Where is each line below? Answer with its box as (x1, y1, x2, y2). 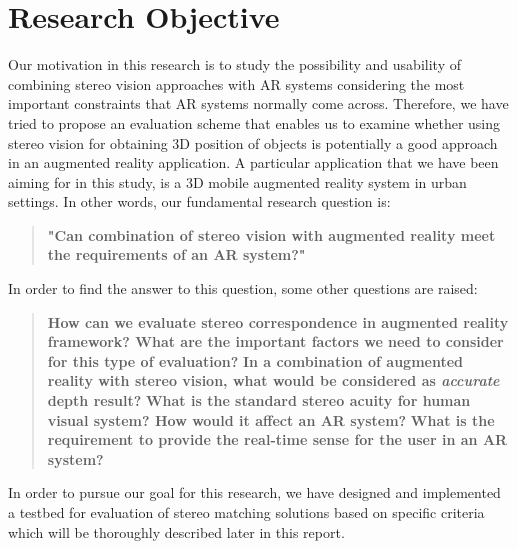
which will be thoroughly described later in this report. (8, 521, 345, 542)
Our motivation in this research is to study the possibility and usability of (8, 54, 461, 75)
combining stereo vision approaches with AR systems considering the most (8, 73, 465, 94)
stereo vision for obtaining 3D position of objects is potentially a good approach (8, 132, 498, 153)
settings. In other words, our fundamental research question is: (8, 191, 391, 212)
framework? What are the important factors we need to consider (47, 331, 504, 352)
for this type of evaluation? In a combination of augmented (47, 350, 464, 371)
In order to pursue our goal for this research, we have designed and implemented (8, 482, 501, 503)
